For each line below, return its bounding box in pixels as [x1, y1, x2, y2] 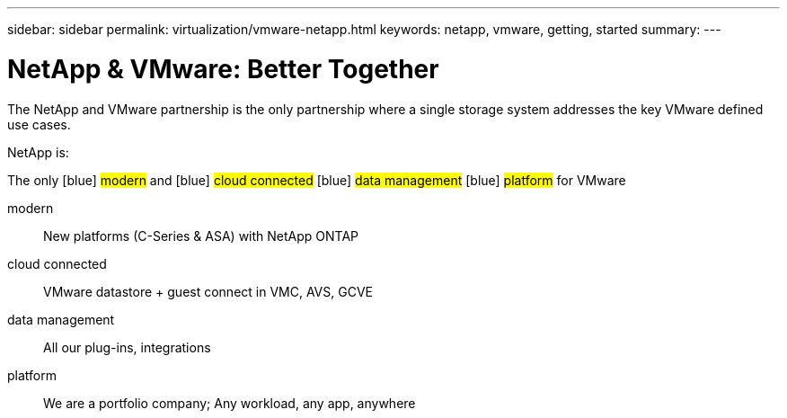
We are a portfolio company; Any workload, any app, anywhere [43, 395, 416, 411]
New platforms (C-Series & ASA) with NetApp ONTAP [43, 227, 359, 244]
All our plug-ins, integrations [43, 339, 211, 355]
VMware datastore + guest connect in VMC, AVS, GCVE [43, 283, 373, 299]
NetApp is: [7, 144, 69, 160]
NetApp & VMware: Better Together [7, 53, 439, 84]
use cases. [7, 116, 71, 132]
